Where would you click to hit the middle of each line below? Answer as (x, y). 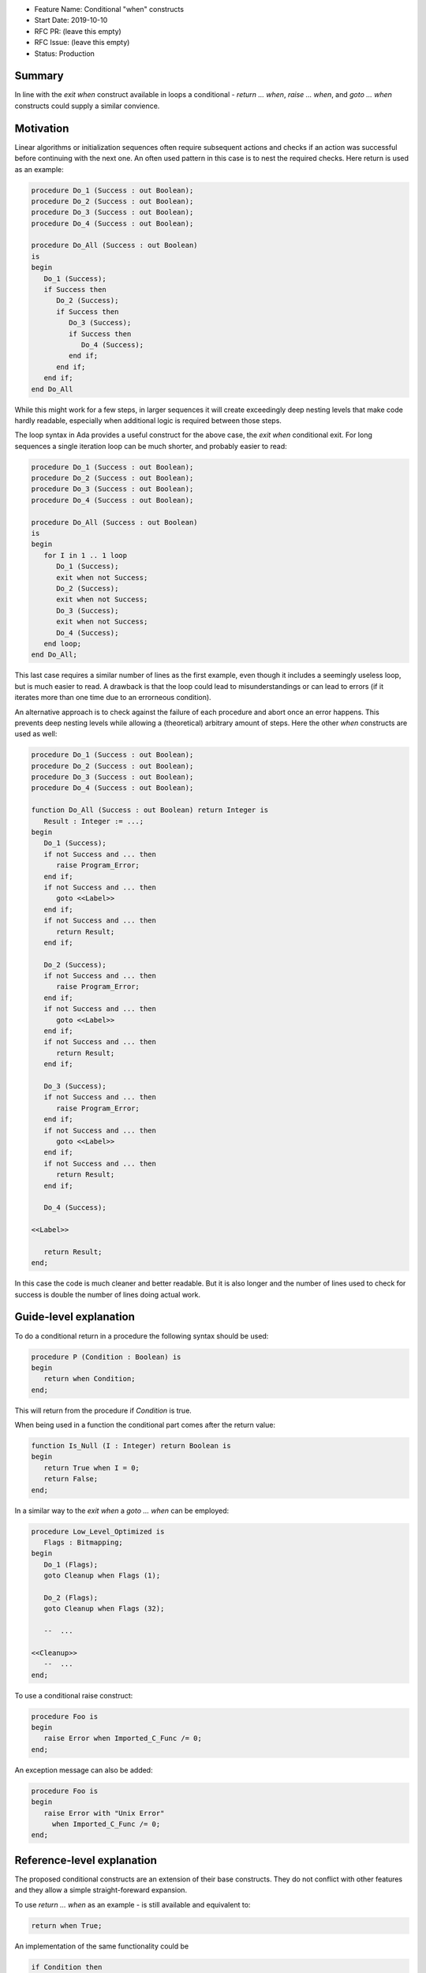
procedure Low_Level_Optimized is (98, 1531)
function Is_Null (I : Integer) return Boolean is (131, 1446)
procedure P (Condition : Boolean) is (106, 1357)
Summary (39, 76)
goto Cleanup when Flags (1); (102, 1576)
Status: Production (64, 53)
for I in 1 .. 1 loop (86, 555)
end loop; (63, 644)
